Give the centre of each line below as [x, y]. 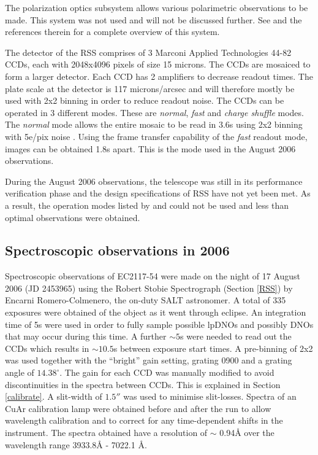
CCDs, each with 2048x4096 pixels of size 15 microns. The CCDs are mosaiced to [158, 64]
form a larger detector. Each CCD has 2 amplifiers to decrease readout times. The [159, 76]
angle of [20, 372]
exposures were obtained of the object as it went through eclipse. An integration [156, 312]
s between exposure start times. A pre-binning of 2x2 [213, 348]
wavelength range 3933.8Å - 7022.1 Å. [76, 444]
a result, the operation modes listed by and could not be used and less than [147, 205]
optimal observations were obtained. [73, 217]
